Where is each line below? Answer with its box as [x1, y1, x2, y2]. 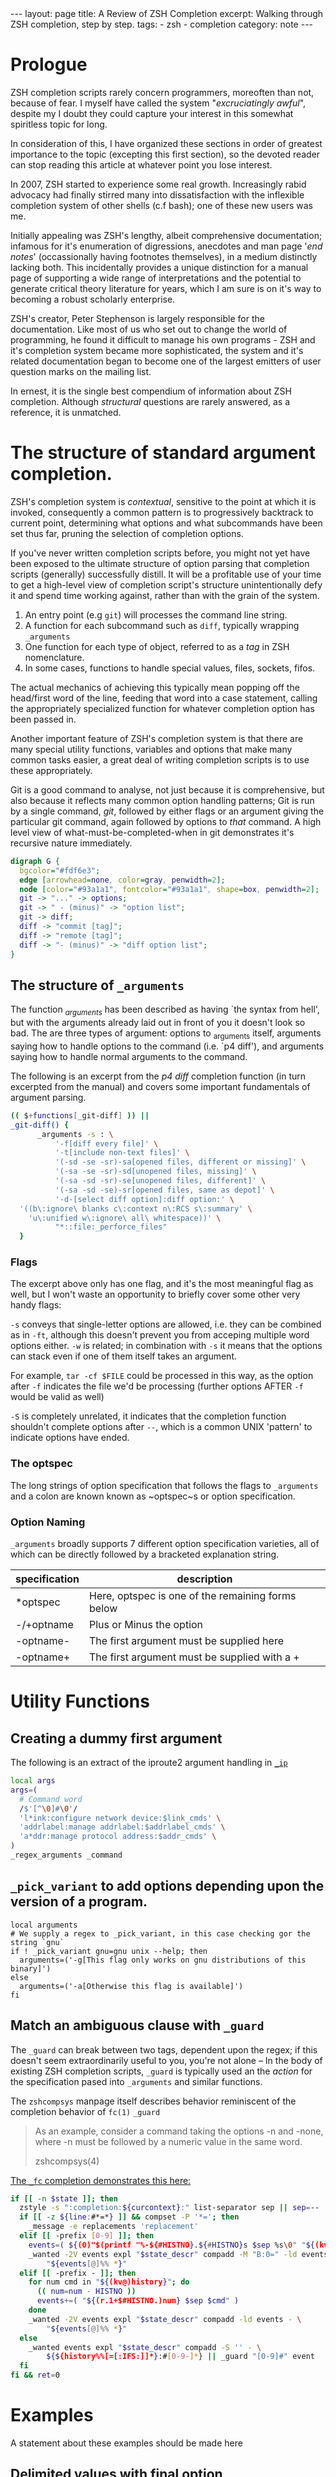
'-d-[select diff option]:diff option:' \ [54, 1194, 235, 1204]
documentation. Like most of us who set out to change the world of [10, 323, 288, 335]
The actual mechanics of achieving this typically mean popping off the [10, 681, 300, 693]
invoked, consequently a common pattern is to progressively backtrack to [10, 506, 314, 518]
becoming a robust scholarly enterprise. [10, 293, 176, 305]
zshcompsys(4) [34, 2155, 100, 2167]
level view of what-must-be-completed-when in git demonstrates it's [10, 826, 295, 838]
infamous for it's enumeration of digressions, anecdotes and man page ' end [10, 240, 323, 252]
